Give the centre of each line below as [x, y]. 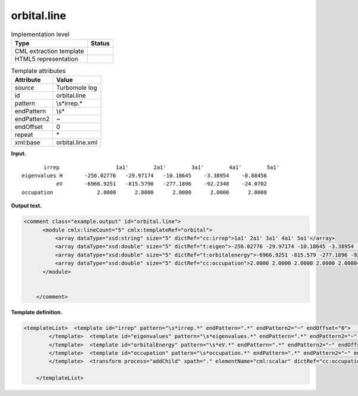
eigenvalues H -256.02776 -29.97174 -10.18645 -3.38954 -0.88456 [144, 176]
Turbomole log [77, 88]
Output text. [26, 206]
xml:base [27, 143]
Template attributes [38, 71]
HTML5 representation [47, 58]
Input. [18, 154]
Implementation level [40, 34]
